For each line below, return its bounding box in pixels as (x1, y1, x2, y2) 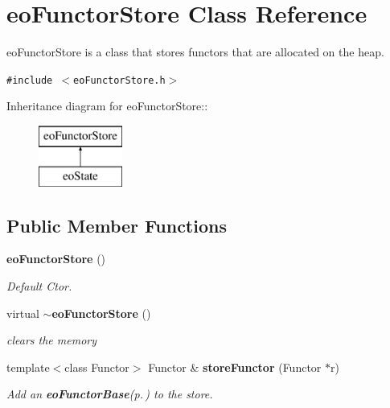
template (6, 358, 50, 375)
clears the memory (6, 332, 97, 348)
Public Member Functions (6, 212, 227, 237)
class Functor (64, 358, 129, 375)
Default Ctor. (6, 277, 72, 294)
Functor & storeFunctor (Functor (148, 358, 322, 375)
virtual (6, 304, 39, 321)
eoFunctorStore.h (73, 74, 166, 86)
